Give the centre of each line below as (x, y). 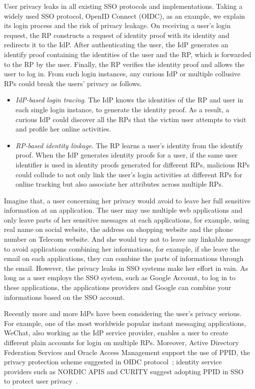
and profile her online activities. (63, 129)
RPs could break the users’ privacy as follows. (73, 83)
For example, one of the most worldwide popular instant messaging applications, (125, 323)
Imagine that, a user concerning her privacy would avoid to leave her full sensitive (127, 200)
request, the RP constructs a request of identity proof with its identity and (117, 35)
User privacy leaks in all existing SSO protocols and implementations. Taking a (123, 6)
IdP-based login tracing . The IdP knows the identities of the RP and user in (129, 100)
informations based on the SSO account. (64, 297)
